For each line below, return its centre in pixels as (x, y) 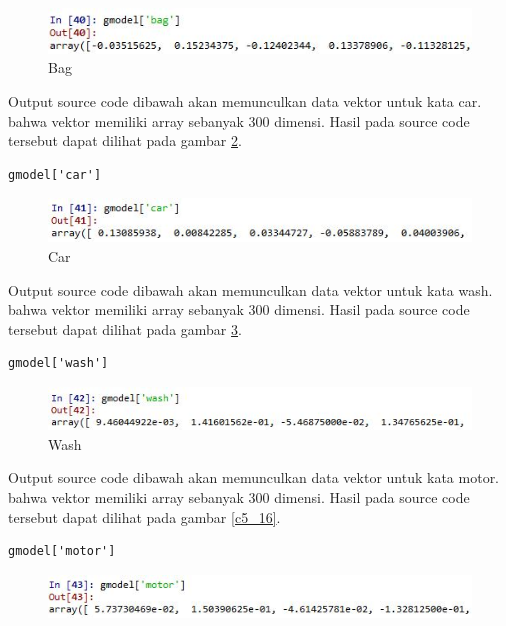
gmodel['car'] (55, 174)
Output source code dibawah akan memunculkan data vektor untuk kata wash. (250, 289)
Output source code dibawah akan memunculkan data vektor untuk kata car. (245, 100)
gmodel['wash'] (58, 363)
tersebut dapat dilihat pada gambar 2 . (125, 140)
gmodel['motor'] (62, 551)
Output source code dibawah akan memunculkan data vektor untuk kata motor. (254, 477)
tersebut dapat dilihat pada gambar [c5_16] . (144, 516)
